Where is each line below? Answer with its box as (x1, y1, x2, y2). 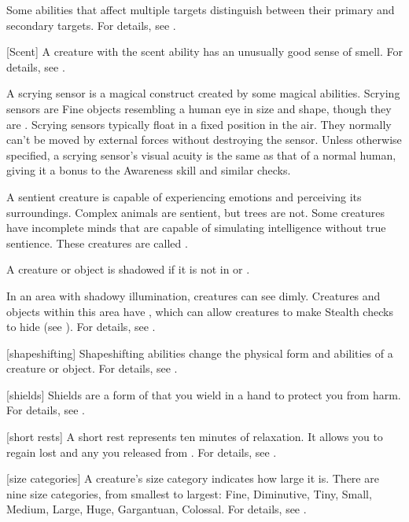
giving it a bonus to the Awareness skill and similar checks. (6, 162, 291, 178)
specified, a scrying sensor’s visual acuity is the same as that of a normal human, (6, 146, 396, 163)
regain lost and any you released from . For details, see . (6, 443, 277, 460)
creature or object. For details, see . (6, 360, 178, 377)
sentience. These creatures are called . (6, 234, 188, 251)
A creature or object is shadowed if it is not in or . (6, 261, 250, 278)
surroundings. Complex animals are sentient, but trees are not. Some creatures (6, 204, 385, 220)
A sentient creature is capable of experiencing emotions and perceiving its (6, 188, 362, 204)
